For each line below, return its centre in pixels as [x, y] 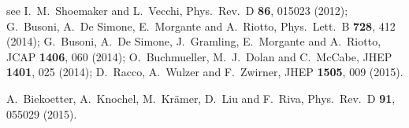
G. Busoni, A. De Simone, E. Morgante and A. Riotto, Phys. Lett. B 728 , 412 [201, 26]
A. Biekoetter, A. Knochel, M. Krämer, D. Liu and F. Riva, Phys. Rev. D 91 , [201, 98]
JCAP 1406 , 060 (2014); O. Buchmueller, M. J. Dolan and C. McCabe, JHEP [199, 56]
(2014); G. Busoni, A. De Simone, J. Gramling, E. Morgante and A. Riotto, [194, 41]
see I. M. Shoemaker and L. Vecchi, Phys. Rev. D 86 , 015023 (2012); [177, 10]
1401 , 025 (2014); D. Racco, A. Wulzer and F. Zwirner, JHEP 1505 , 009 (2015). [205, 72]
